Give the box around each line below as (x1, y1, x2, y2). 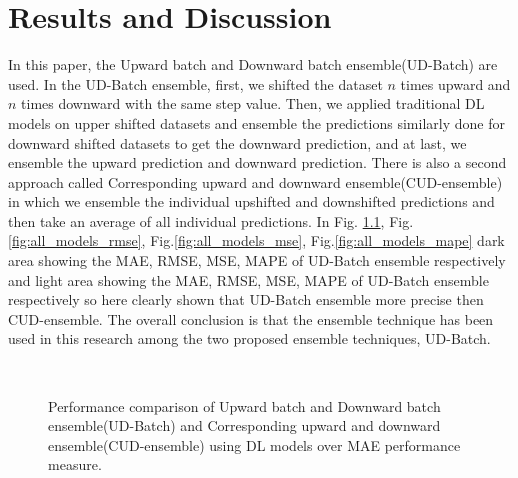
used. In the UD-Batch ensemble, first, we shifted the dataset (8, 73, 383, 94)
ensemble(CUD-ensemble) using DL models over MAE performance (48, 434, 461, 455)
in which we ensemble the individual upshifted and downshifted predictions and (8, 191, 495, 212)
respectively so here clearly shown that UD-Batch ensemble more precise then (8, 289, 484, 310)
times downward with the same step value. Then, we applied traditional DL (21, 93, 485, 114)
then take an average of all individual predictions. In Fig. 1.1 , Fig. (8, 210, 414, 231)
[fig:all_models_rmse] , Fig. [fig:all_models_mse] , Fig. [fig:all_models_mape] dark (8, 230, 505, 251)
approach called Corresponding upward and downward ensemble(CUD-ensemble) (8, 171, 503, 192)
